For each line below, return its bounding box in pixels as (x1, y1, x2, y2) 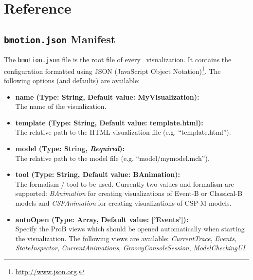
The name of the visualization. (15, 101, 107, 111)
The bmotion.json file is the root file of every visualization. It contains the (4, 54, 232, 65)
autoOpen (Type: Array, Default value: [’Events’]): (15, 214, 189, 224)
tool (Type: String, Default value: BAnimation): (15, 169, 180, 179)
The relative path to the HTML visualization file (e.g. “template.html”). (15, 127, 231, 137)
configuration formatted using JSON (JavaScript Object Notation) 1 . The (4, 64, 221, 76)
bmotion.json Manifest (4, 31, 116, 46)
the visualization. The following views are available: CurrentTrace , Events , (15, 233, 236, 243)
